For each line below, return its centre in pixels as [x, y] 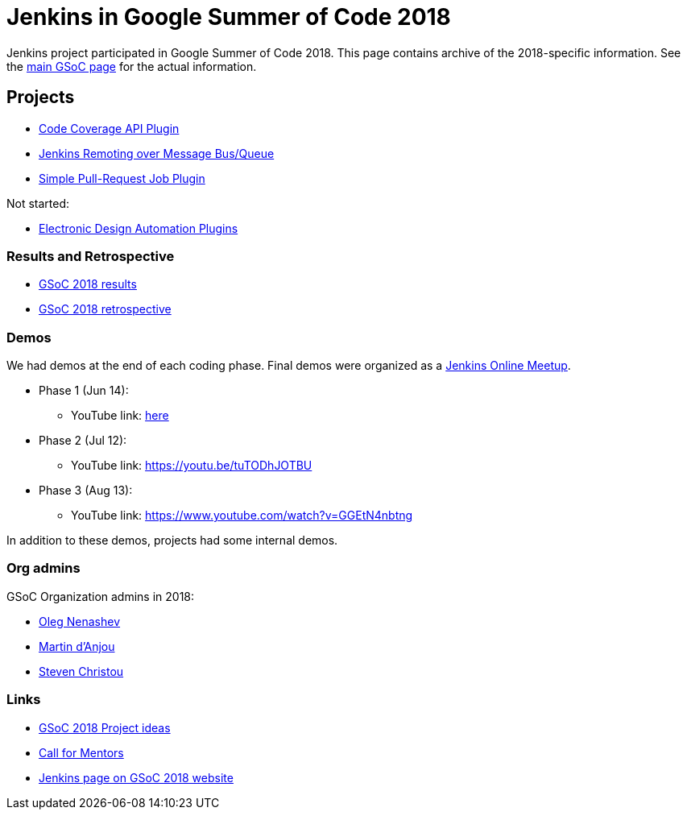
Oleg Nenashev [80, 621]
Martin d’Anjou [77, 646]
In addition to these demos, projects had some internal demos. [172, 541]
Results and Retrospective [91, 256]
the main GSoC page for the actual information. [132, 66]
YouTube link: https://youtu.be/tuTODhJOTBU [192, 466]
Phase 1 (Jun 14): [84, 391]
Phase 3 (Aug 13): [86, 491]
